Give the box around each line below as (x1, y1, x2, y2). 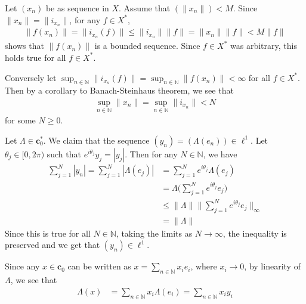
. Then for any (125, 147, 178, 160)
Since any (5, 260, 40, 272)
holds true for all (5, 51, 66, 63)
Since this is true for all (5, 227, 91, 239)
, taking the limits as (116, 227, 193, 239)
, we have (203, 147, 237, 160)
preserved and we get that (5, 238, 100, 251)
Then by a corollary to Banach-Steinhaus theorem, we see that (5, 84, 234, 97)
